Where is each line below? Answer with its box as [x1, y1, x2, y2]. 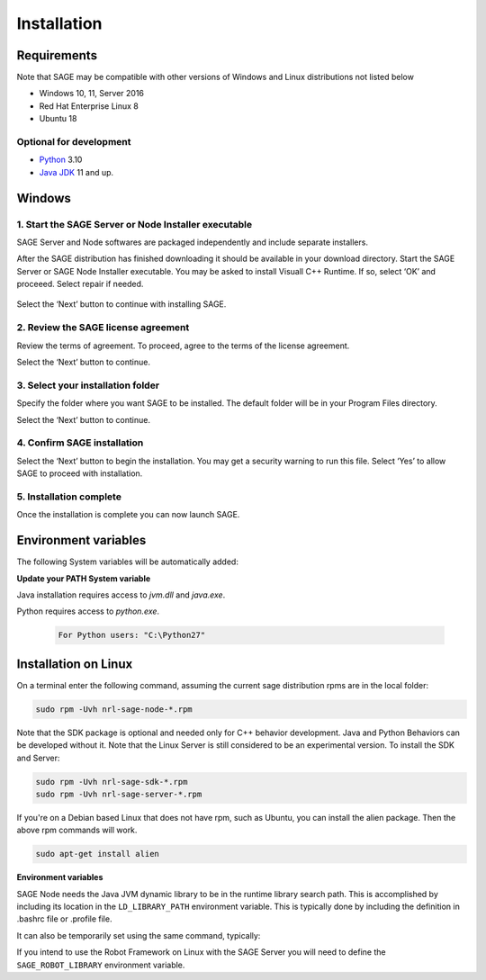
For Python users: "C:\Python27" [58, 630, 206, 641]
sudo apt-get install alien [35, 849, 159, 859]
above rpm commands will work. [16, 824, 138, 836]
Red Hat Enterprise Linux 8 [39, 100, 139, 112]
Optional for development [16, 136, 131, 148]
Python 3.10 [39, 154, 83, 166]
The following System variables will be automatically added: [16, 556, 238, 567]
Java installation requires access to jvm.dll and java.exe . [16, 589, 226, 600]
